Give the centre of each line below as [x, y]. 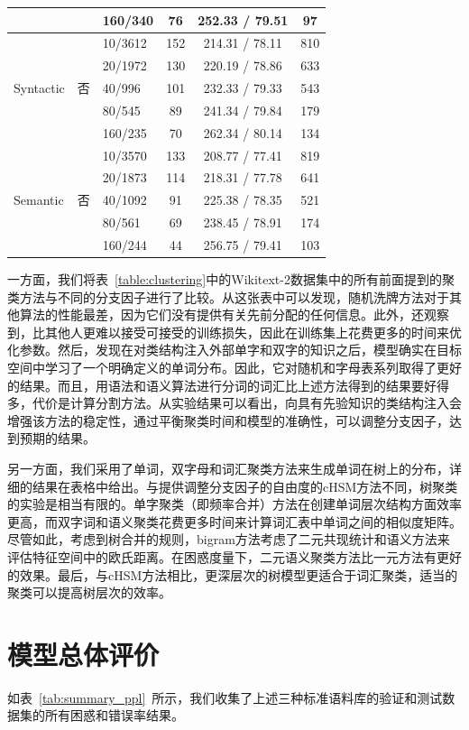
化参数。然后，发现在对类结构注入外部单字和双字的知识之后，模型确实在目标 [234, 350]
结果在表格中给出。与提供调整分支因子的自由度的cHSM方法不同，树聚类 [245, 486]
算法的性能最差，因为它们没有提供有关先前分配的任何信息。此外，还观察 [234, 314]
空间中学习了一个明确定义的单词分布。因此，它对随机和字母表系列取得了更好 [234, 367]
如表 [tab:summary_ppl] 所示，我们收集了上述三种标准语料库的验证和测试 [225, 697]
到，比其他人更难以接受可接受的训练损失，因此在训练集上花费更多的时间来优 [234, 332]
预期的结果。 [57, 438]
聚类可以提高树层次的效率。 [89, 592]
